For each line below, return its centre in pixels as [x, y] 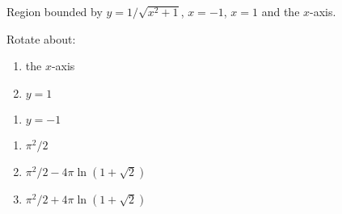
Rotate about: [41, 38]
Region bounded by [55, 11]
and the [281, 11]
